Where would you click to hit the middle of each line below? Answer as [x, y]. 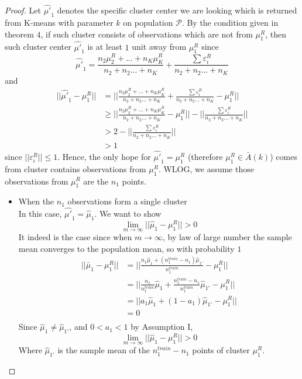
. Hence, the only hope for [104, 156]
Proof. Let [23, 10]
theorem [19, 34]
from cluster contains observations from [75, 168]
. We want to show [128, 214]
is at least [105, 47]
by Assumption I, [162, 327]
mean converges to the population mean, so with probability [126, 248]
